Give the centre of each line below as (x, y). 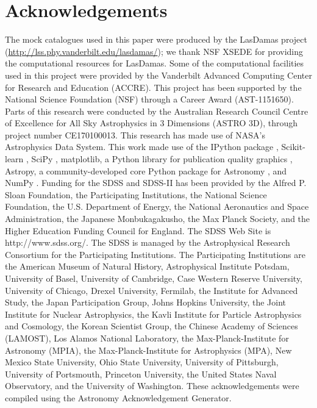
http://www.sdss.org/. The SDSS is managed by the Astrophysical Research (148, 242)
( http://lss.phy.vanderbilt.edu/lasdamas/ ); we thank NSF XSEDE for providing (154, 51)
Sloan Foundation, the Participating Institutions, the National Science (136, 194)
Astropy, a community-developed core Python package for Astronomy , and (146, 170)
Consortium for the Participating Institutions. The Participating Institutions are (155, 254)
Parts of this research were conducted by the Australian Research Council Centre (157, 111)
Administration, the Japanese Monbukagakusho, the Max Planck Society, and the (158, 219)
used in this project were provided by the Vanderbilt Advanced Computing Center (158, 75)
